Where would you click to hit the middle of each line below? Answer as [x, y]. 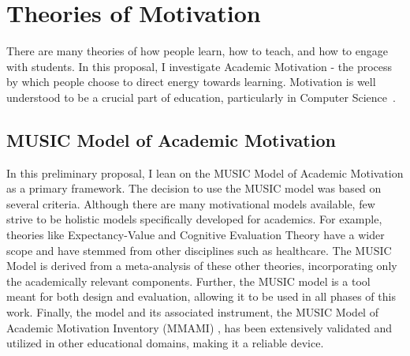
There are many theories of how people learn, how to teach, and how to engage [197, 51]
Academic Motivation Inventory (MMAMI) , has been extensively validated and [199, 327]
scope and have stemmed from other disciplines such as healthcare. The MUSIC [199, 250]
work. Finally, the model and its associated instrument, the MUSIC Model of [192, 312]
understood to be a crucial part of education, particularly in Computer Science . [201, 97]
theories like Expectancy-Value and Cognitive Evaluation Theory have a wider [196, 235]
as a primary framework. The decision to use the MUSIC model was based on [194, 188]
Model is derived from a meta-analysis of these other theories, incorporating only [202, 266]
